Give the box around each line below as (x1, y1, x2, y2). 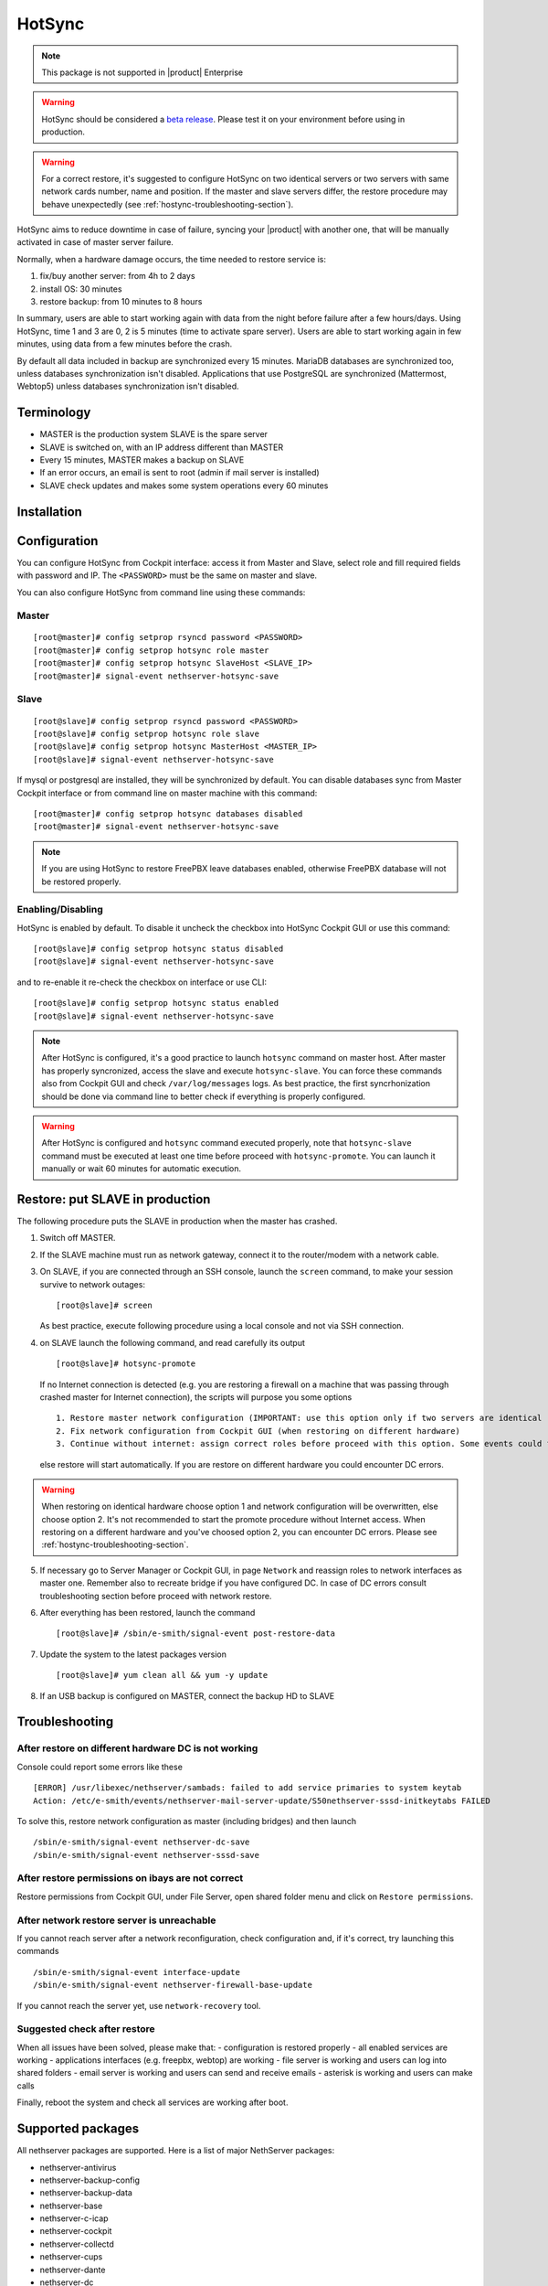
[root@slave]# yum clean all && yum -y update (56, 1670, 269, 1681)
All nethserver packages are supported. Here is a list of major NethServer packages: (16, 2145, 335, 2156)
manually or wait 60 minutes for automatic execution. (41, 1163, 242, 1174)
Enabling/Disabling (16, 903, 104, 916)
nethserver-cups (39, 2251, 103, 2262)
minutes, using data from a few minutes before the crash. (16, 338, 233, 349)
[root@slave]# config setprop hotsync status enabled (33, 998, 279, 1009)
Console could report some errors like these (16, 1761, 183, 1772)
